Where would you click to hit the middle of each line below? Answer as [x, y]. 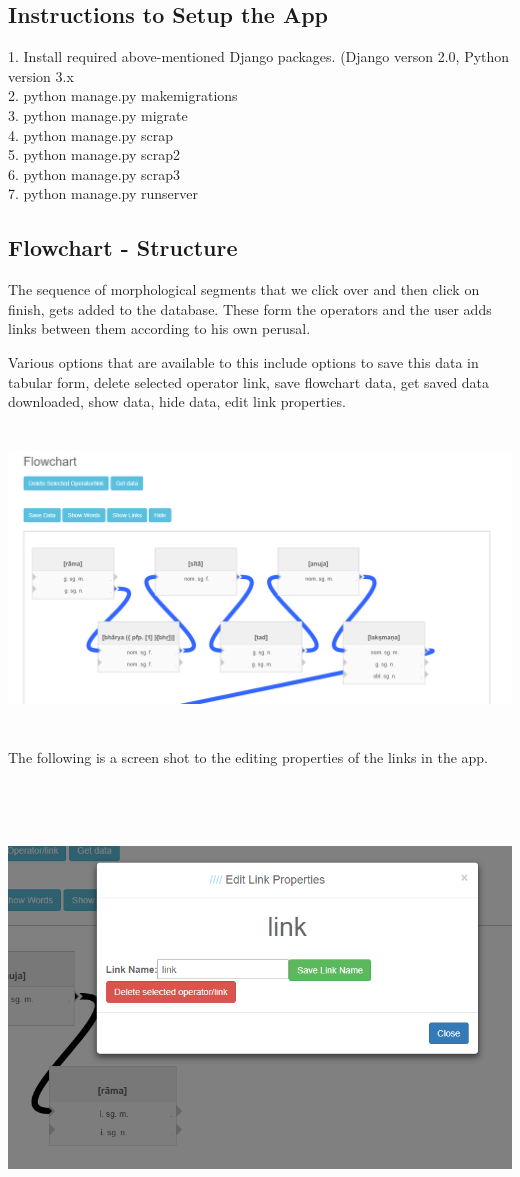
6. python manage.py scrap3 [94, 173]
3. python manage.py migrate [98, 114]
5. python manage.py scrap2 [94, 154]
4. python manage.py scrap [91, 134]
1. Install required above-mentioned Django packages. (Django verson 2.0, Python [259, 56]
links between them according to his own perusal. [159, 328]
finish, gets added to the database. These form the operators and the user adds [250, 308]
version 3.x [41, 75]
